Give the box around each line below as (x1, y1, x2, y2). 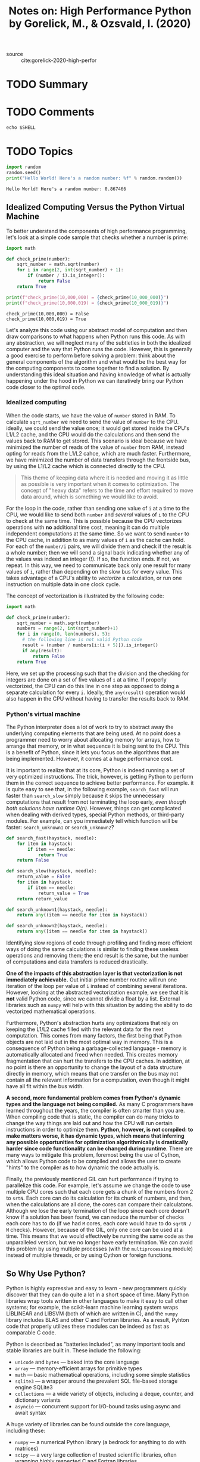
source (6, 51, 24, 58)
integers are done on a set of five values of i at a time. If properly (6, 676, 167, 683)
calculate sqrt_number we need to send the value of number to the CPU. (6, 418, 179, 425)
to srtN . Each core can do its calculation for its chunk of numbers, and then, (6, 1194, 192, 1202)
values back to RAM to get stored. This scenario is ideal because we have (6, 437, 187, 444)
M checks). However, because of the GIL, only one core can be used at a (6, 1226, 183, 1234)
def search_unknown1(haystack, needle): (6, 906, 108, 913)
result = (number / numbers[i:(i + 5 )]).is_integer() (21, 642, 159, 648)
